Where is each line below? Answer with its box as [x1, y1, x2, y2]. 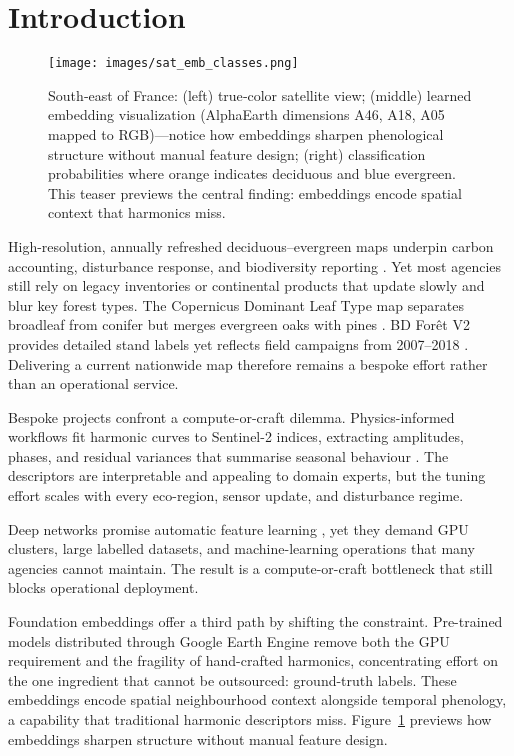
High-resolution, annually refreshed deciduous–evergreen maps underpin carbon [8, 235, 494, 256]
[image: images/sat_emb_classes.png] [48, 56, 299, 71]
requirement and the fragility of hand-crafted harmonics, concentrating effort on [8, 650, 498, 671]
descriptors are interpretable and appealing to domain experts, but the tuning [8, 465, 486, 486]
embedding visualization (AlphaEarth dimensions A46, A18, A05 [48, 104, 445, 125]
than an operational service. [8, 373, 179, 394]
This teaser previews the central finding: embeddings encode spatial [48, 182, 462, 203]
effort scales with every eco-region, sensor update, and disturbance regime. [8, 485, 464, 506]
